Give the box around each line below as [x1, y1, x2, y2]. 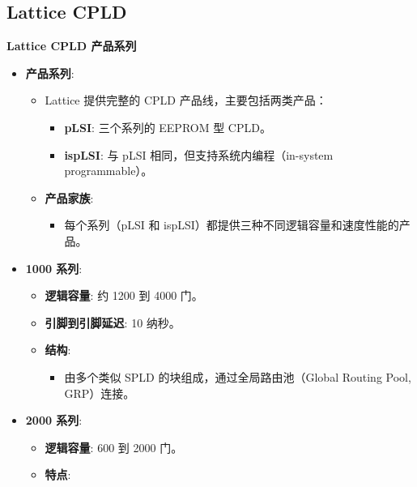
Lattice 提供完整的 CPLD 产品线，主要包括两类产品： [45, 92, 327, 109]
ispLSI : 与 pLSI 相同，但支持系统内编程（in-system [64, 146, 334, 163]
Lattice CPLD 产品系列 [6, 37, 137, 54]
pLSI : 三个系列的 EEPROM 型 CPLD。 [64, 118, 271, 135]
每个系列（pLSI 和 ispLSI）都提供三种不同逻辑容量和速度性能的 [64, 216, 399, 233]
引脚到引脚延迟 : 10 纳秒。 [45, 314, 181, 331]
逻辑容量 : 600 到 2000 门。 [45, 438, 183, 455]
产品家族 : [45, 189, 94, 206]
